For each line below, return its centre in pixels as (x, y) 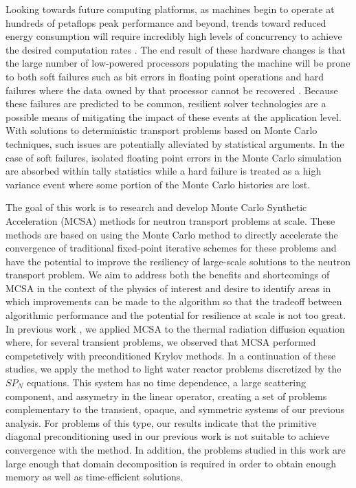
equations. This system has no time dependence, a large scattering (166, 382)
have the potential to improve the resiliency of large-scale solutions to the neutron (178, 261)
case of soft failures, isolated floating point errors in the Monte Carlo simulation (174, 157)
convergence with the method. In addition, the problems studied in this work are (176, 450)
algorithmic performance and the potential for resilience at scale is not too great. (176, 315)
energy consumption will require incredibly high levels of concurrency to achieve (174, 36)
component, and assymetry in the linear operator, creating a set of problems (166, 396)
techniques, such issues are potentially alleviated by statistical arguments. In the (175, 143)
